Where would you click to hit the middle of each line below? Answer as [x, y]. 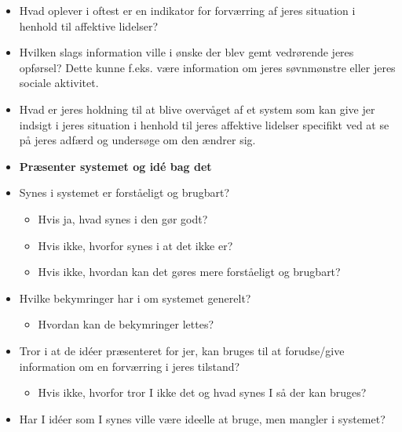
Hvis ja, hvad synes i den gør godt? [123, 218]
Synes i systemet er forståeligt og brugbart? [124, 192]
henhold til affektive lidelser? [89, 25]
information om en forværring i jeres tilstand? [130, 366]
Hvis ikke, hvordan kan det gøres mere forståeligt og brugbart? [189, 272]
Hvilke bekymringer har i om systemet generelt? [135, 298]
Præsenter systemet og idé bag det [115, 166]
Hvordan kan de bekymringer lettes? [126, 324]
